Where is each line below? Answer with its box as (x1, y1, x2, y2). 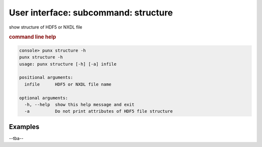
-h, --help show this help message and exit (24, 102, 134, 107)
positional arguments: (19, 75, 73, 80)
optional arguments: (19, 95, 68, 101)
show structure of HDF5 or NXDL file (9, 24, 82, 30)
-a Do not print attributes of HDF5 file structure (24, 109, 173, 114)
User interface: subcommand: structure (9, 7, 173, 18)
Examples (9, 122, 40, 131)
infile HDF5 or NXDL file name (24, 81, 112, 87)
